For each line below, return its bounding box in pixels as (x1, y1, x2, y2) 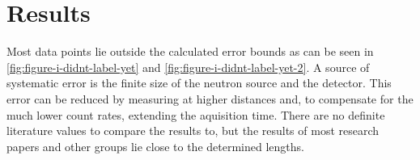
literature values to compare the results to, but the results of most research (6, 122, 380, 139)
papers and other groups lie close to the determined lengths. (6, 137, 304, 154)
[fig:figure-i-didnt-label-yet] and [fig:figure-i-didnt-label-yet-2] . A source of (6, 58, 370, 75)
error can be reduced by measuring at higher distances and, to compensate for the (6, 90, 414, 107)
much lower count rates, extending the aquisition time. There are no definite (6, 106, 385, 123)
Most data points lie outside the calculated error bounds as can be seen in (6, 43, 374, 60)
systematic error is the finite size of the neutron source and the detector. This (6, 74, 392, 91)
